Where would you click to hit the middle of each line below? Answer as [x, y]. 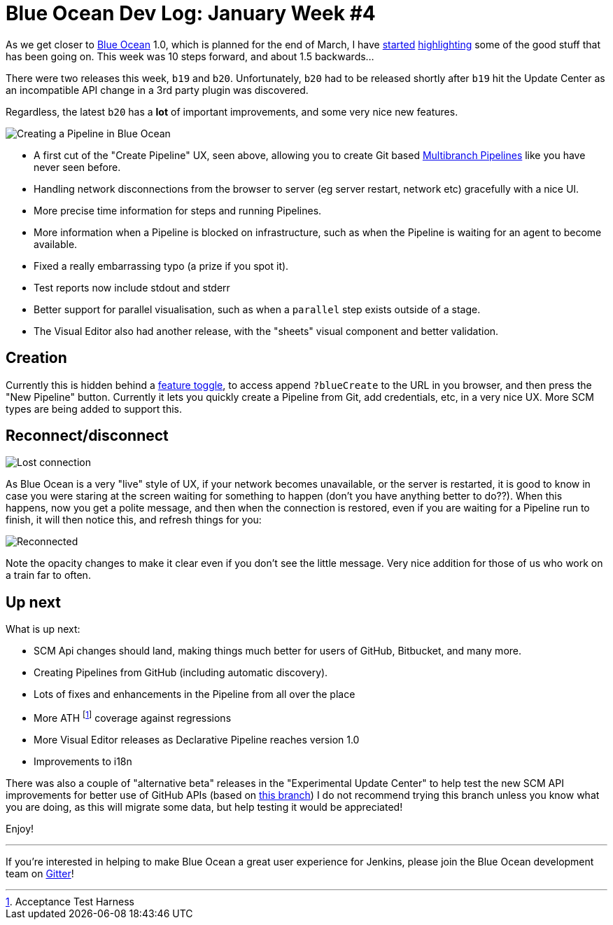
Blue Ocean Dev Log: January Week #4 [191, 13]
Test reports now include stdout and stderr [132, 287]
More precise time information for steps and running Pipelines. [178, 210]
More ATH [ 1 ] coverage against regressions [133, 717]
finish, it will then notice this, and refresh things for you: [134, 520]
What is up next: [43, 629]
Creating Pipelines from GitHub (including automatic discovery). [181, 673]
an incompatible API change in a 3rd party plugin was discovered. [157, 90]
